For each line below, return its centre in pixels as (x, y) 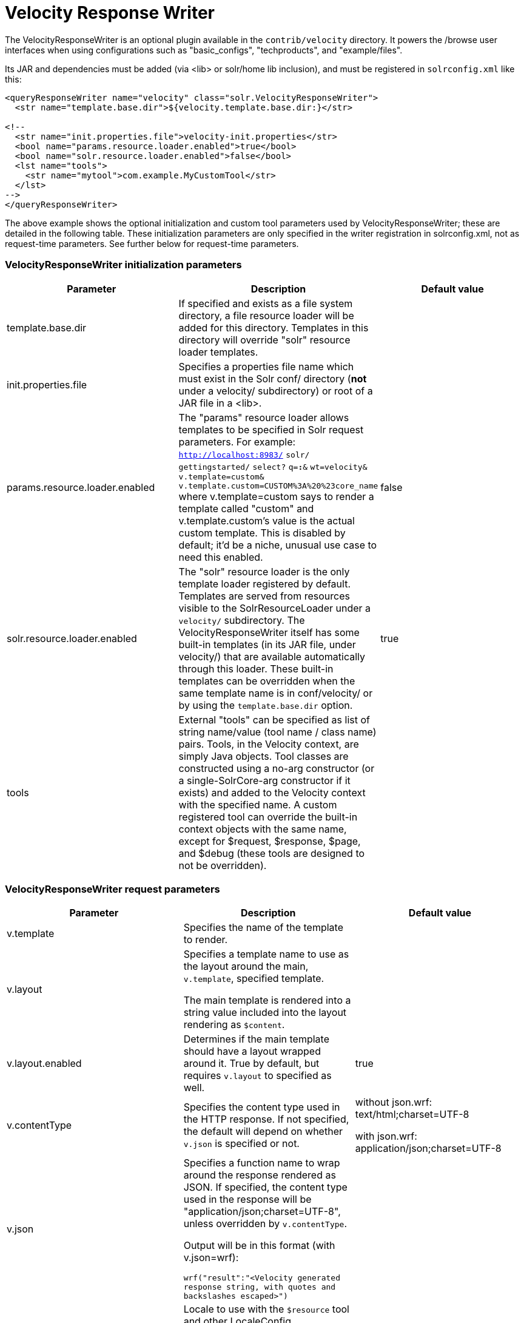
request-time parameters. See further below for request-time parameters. (152, 243)
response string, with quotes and (260, 1287)
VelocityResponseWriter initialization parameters (123, 265)
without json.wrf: (394, 1102)
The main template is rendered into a (267, 1000)
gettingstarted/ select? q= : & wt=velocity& (273, 467)
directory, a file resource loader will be (266, 315)
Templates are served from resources (264, 596)
